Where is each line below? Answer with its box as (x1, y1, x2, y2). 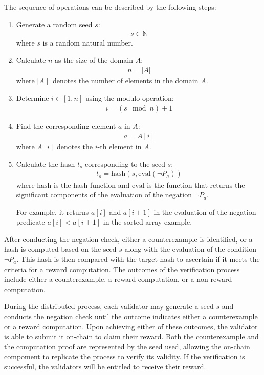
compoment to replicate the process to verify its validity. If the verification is (4, 351, 245, 362)
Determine (16, 93, 49, 103)
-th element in (97, 141, 142, 152)
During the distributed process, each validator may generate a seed (4, 301, 214, 312)
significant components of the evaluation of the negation (16, 189, 192, 200)
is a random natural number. (42, 37, 133, 48)
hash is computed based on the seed (4, 244, 117, 254)
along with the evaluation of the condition (124, 244, 256, 254)
